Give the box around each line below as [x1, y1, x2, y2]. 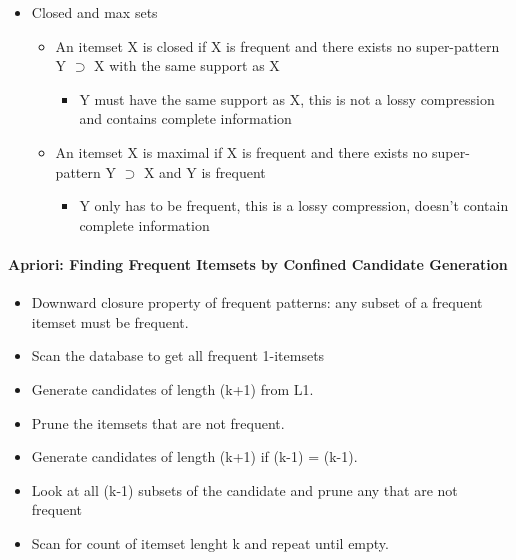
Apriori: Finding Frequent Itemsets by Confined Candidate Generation [8, 253, 508, 274]
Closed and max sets [31, 2, 158, 22]
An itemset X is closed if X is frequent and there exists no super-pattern [55, 35, 500, 56]
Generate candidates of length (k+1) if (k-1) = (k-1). [31, 446, 358, 467]
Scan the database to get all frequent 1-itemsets [31, 345, 325, 366]
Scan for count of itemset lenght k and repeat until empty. [31, 532, 389, 553]
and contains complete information [79, 108, 292, 129]
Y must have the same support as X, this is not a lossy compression [79, 88, 495, 109]
